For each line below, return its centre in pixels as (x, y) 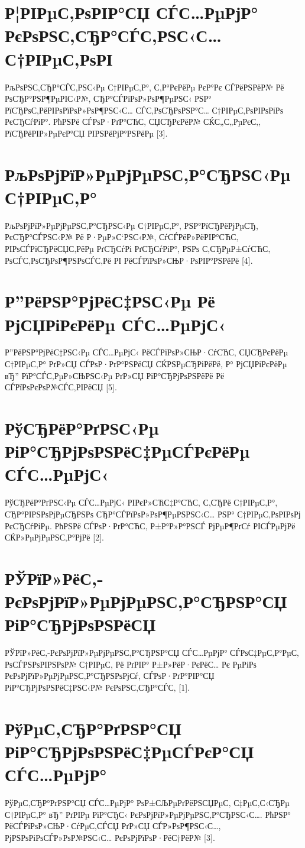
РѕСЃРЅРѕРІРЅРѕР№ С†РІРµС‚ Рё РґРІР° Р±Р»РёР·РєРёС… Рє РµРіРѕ (131, 664)
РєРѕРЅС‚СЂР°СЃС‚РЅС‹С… (113, 35)
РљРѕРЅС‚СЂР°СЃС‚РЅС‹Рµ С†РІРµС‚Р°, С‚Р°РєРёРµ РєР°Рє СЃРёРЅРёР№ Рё (145, 87)
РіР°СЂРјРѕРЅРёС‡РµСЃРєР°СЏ (129, 751)
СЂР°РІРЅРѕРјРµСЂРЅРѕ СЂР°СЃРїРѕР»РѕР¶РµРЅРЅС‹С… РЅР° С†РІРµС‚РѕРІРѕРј (153, 514)
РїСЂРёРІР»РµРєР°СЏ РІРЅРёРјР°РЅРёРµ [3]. (86, 133)
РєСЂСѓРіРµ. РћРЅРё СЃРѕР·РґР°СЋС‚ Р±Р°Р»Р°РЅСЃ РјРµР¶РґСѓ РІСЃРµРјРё (150, 525)
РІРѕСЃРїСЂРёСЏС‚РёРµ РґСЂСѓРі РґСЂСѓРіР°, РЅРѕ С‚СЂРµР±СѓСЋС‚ (138, 248)
